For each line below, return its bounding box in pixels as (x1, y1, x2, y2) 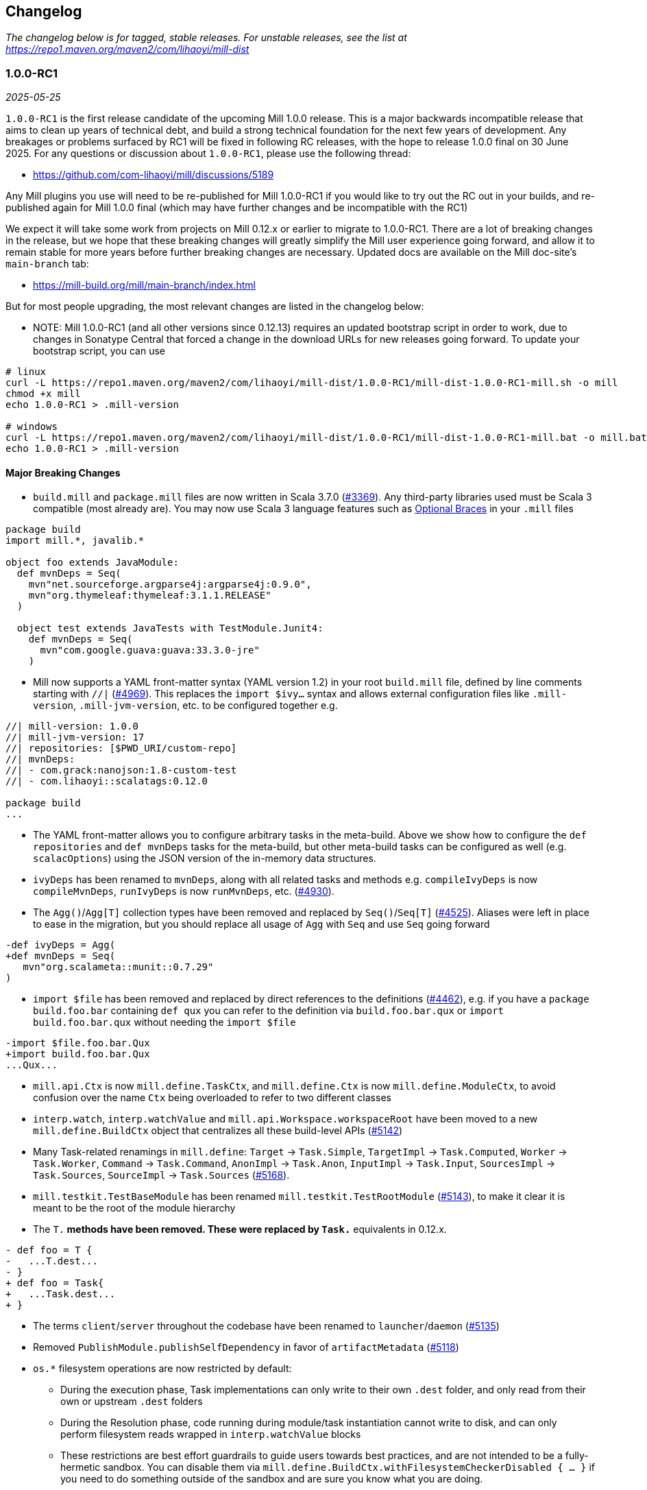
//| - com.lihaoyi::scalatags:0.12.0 (5, 776, 208, 787)
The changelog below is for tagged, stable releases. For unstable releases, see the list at (5, 32, 407, 44)
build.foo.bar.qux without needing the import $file (33, 1016, 296, 1029)
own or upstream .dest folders (60, 1395, 203, 1408)
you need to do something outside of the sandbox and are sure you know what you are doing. (60, 1473, 483, 1485)
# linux (5, 366, 47, 378)
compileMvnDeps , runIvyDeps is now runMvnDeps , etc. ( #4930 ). (33, 885, 334, 898)
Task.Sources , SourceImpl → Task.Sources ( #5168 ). (33, 1169, 290, 1181)
